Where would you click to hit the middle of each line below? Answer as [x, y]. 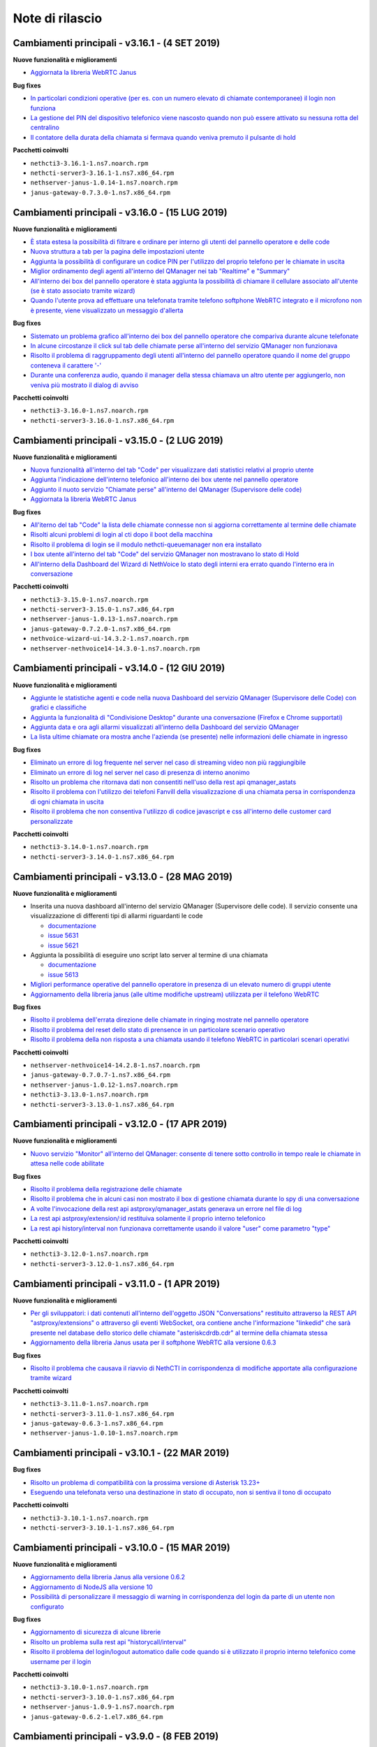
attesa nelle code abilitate [67, 1164]
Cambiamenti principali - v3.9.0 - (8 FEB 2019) [116, 1737]
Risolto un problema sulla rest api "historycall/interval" [109, 1641]
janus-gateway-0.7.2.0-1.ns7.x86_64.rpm [101, 629]
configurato [47, 1607]
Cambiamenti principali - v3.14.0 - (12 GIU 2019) [119, 668]
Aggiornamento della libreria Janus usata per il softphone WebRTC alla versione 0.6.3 [153, 1342]
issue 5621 [63, 945]
